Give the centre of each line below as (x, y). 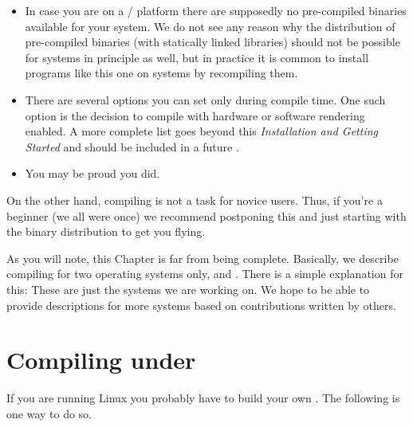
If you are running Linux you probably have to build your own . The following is (203, 398)
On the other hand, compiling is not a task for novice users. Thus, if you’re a (195, 200)
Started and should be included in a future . (132, 146)
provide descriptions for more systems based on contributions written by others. (201, 305)
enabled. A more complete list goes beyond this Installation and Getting (201, 131)
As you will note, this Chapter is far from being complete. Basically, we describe (203, 258)
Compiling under (101, 360)
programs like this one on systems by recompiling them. (161, 73)
